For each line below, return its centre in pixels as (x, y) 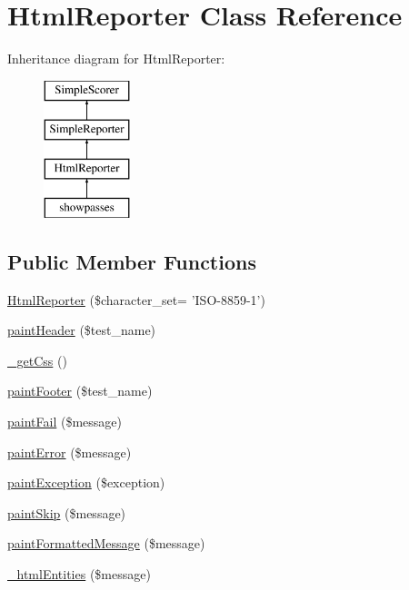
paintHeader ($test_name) (82, 330)
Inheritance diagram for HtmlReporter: (116, 59)
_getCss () (37, 360)
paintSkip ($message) (67, 512)
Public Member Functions (132, 261)
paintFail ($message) (65, 422)
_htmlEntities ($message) (79, 574)
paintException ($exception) (86, 482)
